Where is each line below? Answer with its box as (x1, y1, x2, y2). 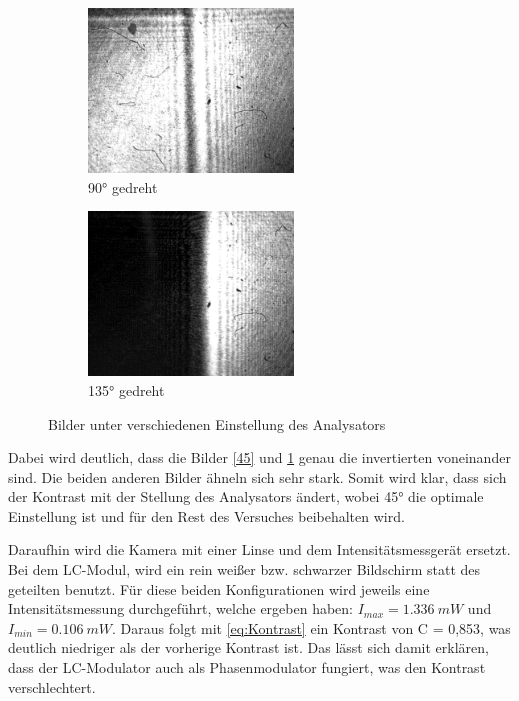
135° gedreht (88, 379, 165, 400)
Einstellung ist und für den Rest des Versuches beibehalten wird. (8, 505, 405, 526)
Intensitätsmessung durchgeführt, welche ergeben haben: (8, 598, 353, 619)
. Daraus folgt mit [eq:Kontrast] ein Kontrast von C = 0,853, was (112, 617, 511, 638)
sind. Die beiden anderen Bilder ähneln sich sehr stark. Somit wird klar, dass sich (8, 466, 507, 487)
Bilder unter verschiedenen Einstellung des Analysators (48, 413, 386, 434)
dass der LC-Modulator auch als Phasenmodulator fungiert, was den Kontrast (8, 657, 486, 678)
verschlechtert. (8, 676, 96, 697)
